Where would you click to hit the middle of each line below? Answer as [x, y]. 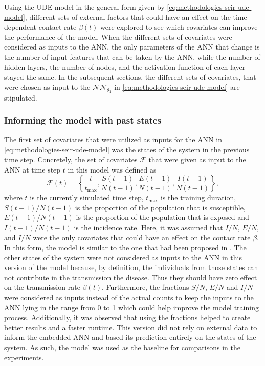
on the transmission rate [42, 287]
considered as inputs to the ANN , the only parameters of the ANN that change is [132, 47]
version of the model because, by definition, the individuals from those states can [131, 267]
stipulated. [21, 97]
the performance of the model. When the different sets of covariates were [118, 36]
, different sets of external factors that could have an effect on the [128, 17]
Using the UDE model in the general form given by [84, 7]
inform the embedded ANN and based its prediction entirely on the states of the [130, 337]
